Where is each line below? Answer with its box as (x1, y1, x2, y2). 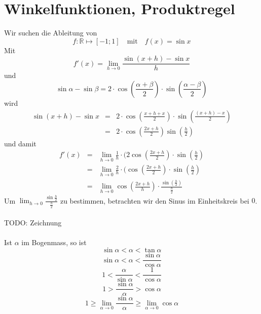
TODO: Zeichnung (4, 217, 62, 228)
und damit (4, 138, 36, 148)
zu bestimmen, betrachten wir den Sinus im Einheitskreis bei (60, 195, 249, 206)
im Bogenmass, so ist (21, 237, 87, 248)
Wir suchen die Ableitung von (4, 27, 97, 38)
